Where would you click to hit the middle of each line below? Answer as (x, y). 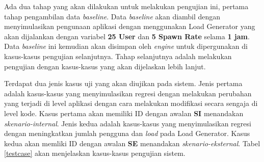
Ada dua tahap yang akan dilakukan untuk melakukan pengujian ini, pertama (126, 6)
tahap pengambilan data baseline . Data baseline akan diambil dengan (112, 16)
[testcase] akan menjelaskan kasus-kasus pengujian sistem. (95, 153)
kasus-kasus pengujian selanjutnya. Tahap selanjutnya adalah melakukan (118, 56)
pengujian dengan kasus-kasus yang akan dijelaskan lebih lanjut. (105, 66)
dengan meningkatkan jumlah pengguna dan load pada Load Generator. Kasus (127, 133)
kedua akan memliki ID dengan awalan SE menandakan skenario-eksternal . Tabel (132, 143)
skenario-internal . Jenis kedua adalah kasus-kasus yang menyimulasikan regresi (128, 123)
